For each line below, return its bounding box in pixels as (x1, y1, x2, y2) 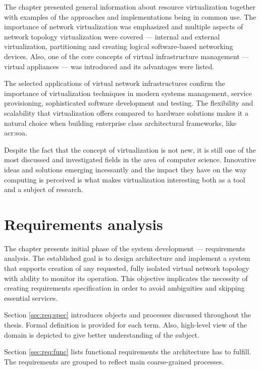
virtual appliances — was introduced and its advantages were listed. (4, 61, 215, 71)
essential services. (4, 292, 58, 303)
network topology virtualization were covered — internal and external (4, 31, 220, 41)
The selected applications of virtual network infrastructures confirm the (4, 78, 225, 88)
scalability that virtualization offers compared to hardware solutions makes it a (4, 107, 248, 118)
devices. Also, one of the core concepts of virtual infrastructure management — (4, 51, 249, 61)
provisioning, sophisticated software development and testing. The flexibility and (4, 98, 253, 108)
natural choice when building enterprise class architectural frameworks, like (4, 117, 237, 128)
